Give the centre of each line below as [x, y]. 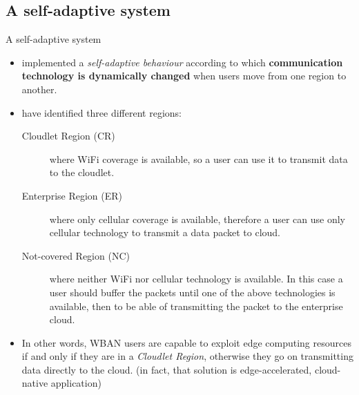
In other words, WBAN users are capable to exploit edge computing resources [186, 342]
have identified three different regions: [101, 112]
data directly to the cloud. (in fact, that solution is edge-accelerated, [167, 369]
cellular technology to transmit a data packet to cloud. [165, 232]
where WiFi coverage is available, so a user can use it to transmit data [198, 158]
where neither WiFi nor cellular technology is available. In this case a [196, 279]
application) [76, 383]
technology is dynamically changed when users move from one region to [184, 76]
